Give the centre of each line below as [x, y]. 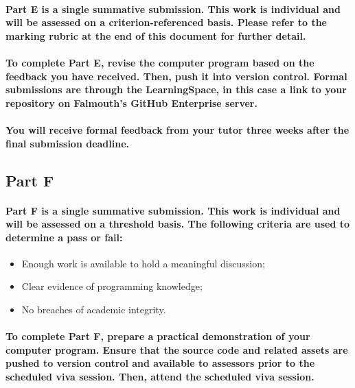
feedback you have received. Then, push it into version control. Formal [176, 76]
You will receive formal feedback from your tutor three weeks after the [177, 129]
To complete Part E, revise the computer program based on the [160, 62]
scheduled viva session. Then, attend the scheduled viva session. [160, 377]
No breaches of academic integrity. [94, 310]
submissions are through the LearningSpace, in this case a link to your [176, 89]
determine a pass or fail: [64, 237]
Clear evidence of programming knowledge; [112, 286]
